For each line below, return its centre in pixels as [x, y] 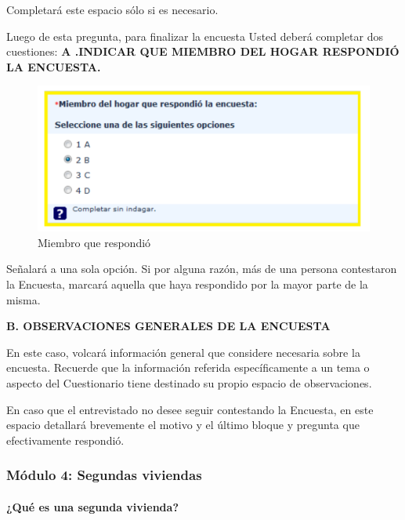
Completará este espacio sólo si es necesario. [112, 9]
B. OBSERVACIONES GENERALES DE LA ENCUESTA [168, 326]
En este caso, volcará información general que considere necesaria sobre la [183, 352]
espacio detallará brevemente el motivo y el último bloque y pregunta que [183, 425]
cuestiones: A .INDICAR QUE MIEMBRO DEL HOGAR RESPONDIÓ [203, 51]
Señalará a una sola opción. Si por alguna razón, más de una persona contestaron [202, 269]
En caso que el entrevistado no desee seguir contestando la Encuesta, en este [190, 409]
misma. [24, 299]
